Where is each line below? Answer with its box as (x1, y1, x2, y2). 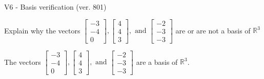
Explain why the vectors (4, 25, 80, 35)
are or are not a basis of (175, 25, 251, 35)
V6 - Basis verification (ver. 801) (4, 2, 107, 12)
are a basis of (136, 56, 178, 67)
